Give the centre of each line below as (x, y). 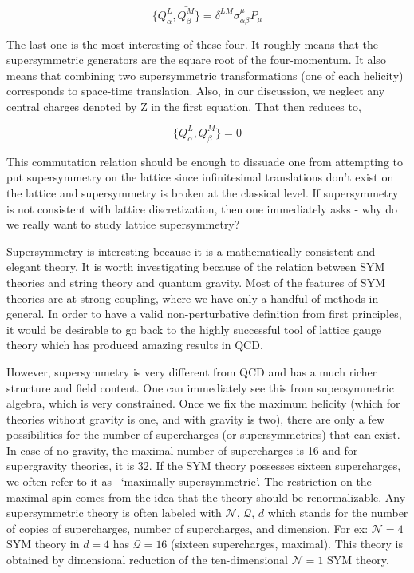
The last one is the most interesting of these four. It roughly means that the (193, 44)
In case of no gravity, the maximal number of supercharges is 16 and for (182, 450)
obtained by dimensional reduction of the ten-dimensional (147, 560)
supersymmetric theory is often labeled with (114, 513)
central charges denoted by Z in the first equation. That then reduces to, (184, 106)
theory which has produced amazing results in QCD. (135, 345)
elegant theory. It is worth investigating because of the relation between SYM (196, 267)
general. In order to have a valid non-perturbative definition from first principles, (204, 314)
